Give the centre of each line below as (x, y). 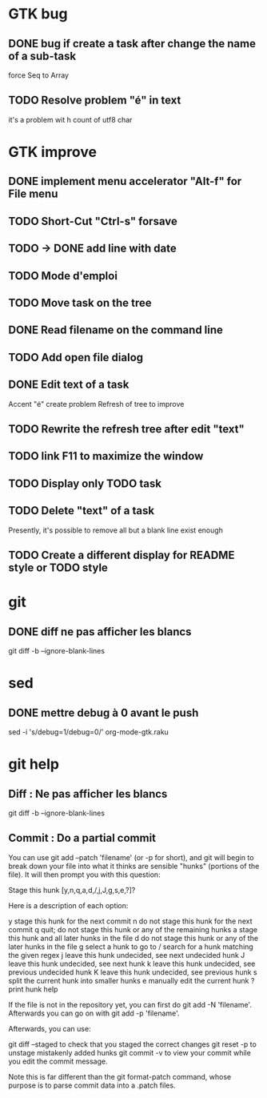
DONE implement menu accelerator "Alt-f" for (125, 181)
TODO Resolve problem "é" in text (95, 101)
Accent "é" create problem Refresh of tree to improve (96, 404)
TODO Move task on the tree (80, 302)
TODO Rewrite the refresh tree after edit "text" (127, 429)
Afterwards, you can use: (50, 1028)
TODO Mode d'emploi (63, 276)
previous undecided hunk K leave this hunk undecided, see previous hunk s (133, 972)
